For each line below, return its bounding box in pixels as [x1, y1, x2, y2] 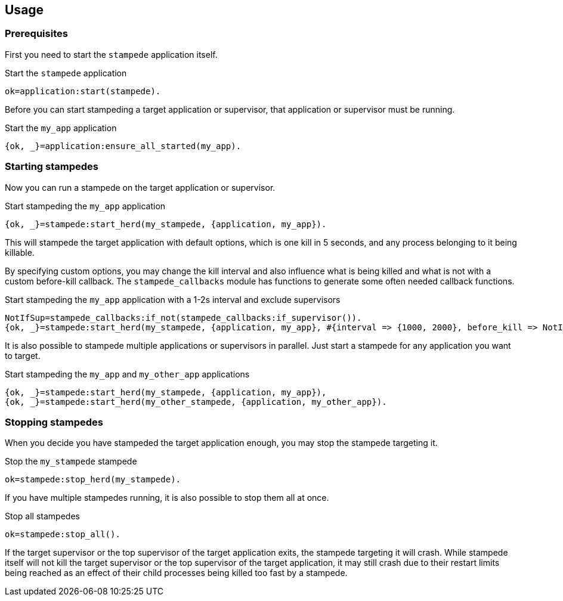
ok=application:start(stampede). [5, 86, 161, 96]
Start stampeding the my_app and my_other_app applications [5, 368, 250, 379]
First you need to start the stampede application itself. [5, 49, 218, 60]
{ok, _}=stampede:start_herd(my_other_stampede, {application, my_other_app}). [5, 396, 387, 407]
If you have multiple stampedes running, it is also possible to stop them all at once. [5, 492, 329, 503]
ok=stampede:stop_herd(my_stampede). [5, 475, 181, 485]
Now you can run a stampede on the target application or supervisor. [5, 182, 276, 193]
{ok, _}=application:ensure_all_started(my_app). [5, 141, 242, 151]
